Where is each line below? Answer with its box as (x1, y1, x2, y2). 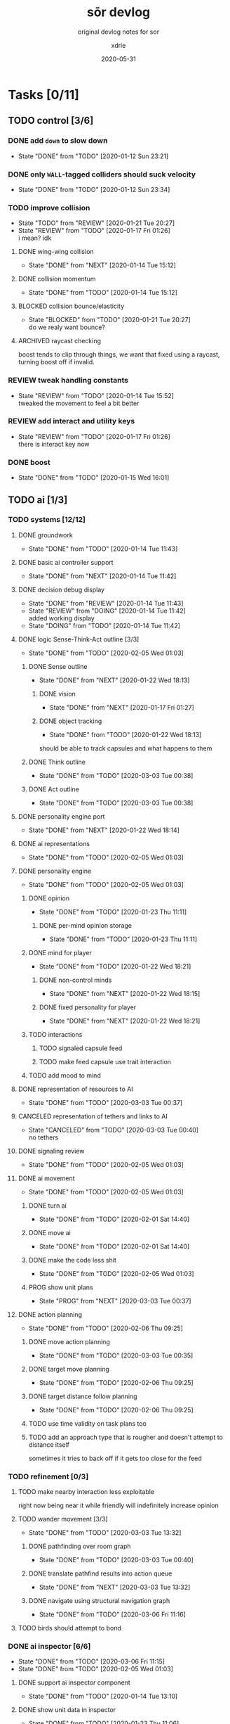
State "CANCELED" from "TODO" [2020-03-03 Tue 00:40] (28, 1125, 199, 1134)
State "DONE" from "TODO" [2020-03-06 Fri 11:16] (39, 1610, 187, 1618)
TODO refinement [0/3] (8, 1471, 89, 1481)
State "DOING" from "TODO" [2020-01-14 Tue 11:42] (28, 621, 181, 630)
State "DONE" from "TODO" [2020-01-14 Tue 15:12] (28, 288, 177, 297)
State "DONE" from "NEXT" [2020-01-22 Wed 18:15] (49, 989, 201, 997)
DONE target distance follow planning (28, 1392, 137, 1400)
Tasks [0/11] (8, 87, 80, 103)
